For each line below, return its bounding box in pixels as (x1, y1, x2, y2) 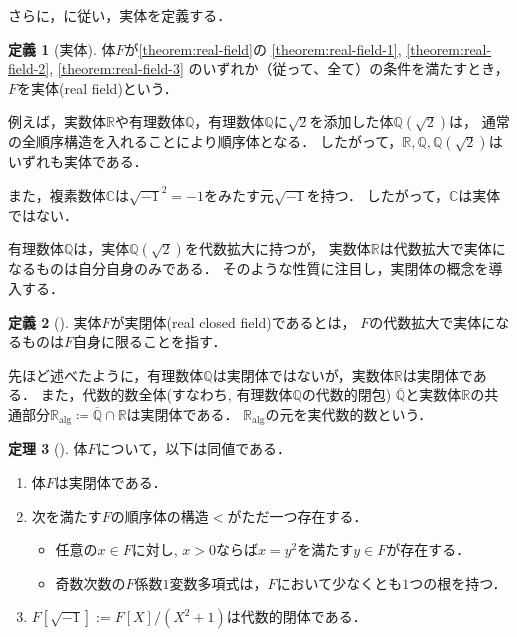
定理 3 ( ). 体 (8, 438, 88, 459)
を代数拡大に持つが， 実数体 (184, 238, 371, 259)
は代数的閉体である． (226, 606, 367, 627)
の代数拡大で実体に (369, 311, 496, 332)
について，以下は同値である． (96, 438, 292, 459)
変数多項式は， (169, 572, 268, 593)
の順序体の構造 (110, 505, 209, 526)
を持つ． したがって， (306, 185, 449, 206)
